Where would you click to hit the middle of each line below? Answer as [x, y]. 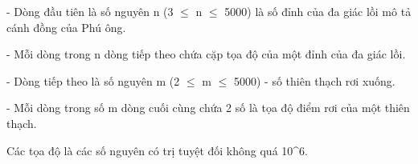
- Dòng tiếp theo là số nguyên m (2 [93, 80]
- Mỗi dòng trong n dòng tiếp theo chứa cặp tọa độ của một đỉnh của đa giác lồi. [206, 54]
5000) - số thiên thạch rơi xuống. [314, 80]
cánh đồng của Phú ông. [66, 27]
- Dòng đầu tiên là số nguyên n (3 [90, 11]
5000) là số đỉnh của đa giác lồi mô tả [318, 11]
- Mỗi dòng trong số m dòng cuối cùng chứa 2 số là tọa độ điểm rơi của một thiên [208, 108]
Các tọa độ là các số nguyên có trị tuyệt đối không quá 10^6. [157, 150]
